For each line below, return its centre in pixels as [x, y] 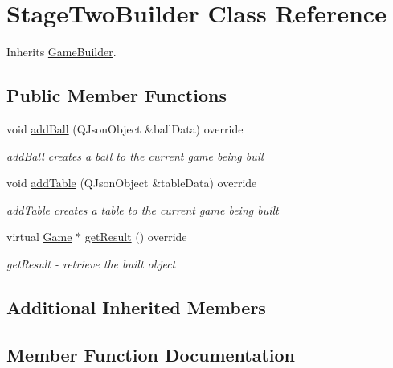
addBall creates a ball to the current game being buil [135, 155]
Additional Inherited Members [136, 307]
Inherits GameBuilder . [61, 52]
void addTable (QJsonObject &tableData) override [132, 183]
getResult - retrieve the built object [91, 263]
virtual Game [39, 237]
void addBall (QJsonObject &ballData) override [125, 128]
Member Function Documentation [151, 354]
